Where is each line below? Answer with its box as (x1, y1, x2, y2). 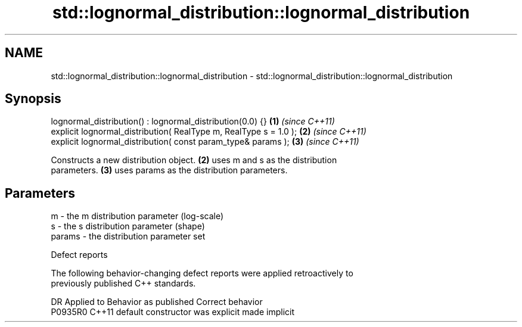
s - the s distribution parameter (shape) (51, 221, 205, 232)
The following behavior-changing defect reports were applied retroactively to (51, 268, 353, 279)
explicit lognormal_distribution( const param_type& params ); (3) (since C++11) (51, 136, 359, 147)
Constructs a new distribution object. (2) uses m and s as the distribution (51, 155, 337, 166)
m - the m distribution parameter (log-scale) (51, 211, 224, 222)
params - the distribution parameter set (51, 231, 206, 242)
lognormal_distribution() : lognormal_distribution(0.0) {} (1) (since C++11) (51, 116, 335, 127)
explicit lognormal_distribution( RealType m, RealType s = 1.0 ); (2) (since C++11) (51, 126, 366, 137)
